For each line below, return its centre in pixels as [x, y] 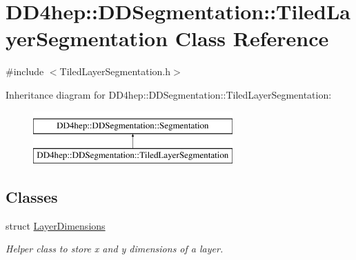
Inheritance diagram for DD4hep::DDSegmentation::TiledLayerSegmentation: [169, 94]
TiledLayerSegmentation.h [115, 71]
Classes [32, 197]
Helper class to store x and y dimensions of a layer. [115, 249]
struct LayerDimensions [56, 225]
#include [25, 71]
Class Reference [252, 38]
